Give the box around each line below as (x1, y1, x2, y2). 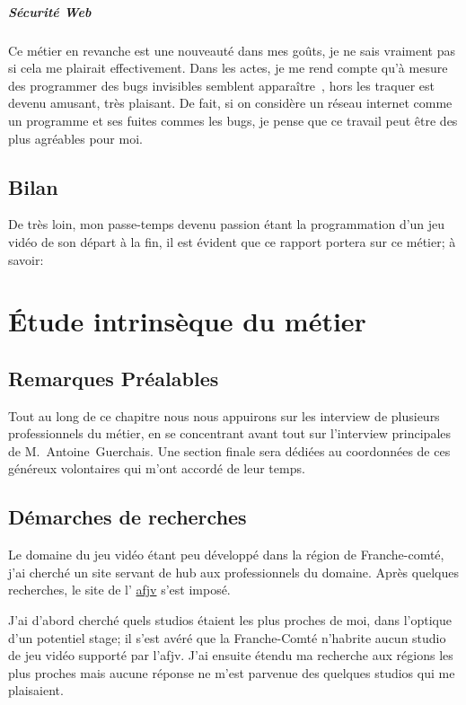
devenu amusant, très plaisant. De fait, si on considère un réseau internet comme (8, 93, 453, 112)
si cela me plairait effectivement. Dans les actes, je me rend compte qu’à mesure (8, 58, 448, 77)
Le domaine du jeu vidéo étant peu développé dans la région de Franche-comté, (8, 545, 444, 564)
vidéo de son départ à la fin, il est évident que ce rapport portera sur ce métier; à (8, 232, 456, 251)
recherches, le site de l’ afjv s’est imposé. (8, 580, 231, 599)
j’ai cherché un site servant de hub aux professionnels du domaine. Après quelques (8, 562, 459, 581)
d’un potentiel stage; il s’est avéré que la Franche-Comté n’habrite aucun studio (8, 628, 446, 647)
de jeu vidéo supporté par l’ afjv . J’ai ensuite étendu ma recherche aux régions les (8, 646, 453, 665)
